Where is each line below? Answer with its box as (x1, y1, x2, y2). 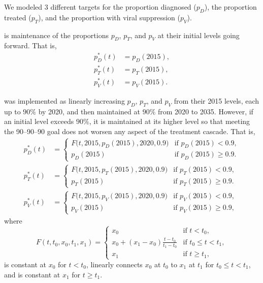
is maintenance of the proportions (4, 29, 109, 40)
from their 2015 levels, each (174, 95, 259, 106)
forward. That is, (4, 40, 57, 51)
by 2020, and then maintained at (38, 106, 140, 116)
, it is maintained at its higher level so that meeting (89, 116, 250, 127)
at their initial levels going (157, 29, 240, 40)
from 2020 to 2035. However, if (157, 106, 253, 116)
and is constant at (4, 269, 60, 279)
